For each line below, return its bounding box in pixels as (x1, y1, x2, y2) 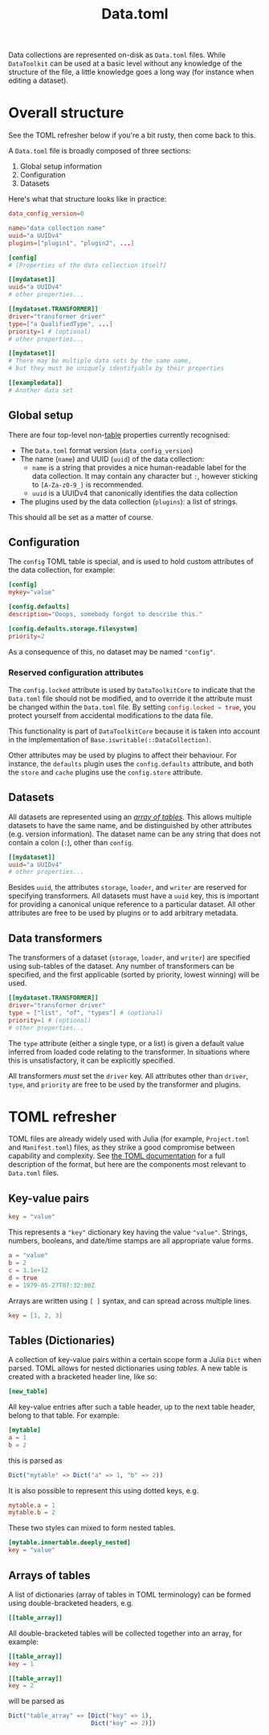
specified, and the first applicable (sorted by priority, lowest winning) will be (8, 970, 260, 980)
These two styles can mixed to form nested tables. (8, 1523, 176, 1533)
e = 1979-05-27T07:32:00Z (8, 1281, 95, 1289)
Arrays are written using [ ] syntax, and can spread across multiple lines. (8, 1296, 252, 1305)
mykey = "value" (8, 588, 56, 597)
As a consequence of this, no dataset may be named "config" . (8, 647, 215, 656)
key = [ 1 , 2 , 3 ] (8, 1311, 63, 1320)
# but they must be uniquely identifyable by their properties (8, 365, 225, 373)
